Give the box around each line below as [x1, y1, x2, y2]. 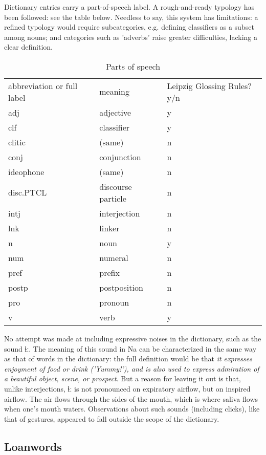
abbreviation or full [8, 79, 78, 92]
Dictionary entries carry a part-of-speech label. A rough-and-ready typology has [4, 2, 255, 12]
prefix [99, 266, 120, 278]
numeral [99, 251, 128, 264]
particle [99, 192, 126, 204]
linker [99, 222, 120, 234]
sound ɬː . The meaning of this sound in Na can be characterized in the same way [4, 343, 257, 354]
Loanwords [4, 438, 62, 454]
